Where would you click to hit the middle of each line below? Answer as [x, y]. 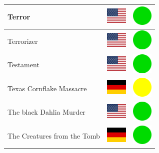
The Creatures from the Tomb [54, 136]
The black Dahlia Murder [46, 112]
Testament [23, 65]
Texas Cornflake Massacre [47, 88]
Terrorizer [23, 41]
